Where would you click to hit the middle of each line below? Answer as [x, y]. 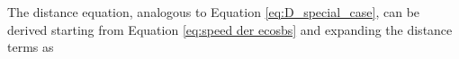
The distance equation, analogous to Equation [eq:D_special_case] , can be [214, 12]
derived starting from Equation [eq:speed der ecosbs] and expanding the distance [230, 29]
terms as [31, 47]
